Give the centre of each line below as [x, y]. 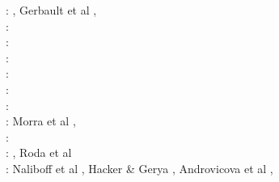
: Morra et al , [41, 121]
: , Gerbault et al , [51, 10]
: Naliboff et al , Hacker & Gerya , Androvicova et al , [139, 168]
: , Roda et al [39, 152]
